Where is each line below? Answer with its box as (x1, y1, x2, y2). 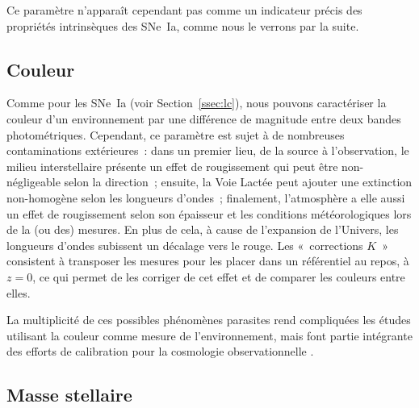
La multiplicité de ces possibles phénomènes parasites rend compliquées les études (6, 311, 411, 328)
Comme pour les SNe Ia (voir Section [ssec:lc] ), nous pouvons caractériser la (6, 94, 387, 111)
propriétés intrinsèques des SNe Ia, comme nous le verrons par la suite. (6, 17, 359, 34)
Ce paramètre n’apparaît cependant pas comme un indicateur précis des (6, 2, 362, 18)
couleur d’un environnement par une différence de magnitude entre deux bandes (6, 110, 401, 127)
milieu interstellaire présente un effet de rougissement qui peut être (6, 157, 338, 174)
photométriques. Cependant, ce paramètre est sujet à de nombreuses (6, 126, 345, 143)
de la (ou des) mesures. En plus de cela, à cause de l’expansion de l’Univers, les (6, 221, 399, 238)
